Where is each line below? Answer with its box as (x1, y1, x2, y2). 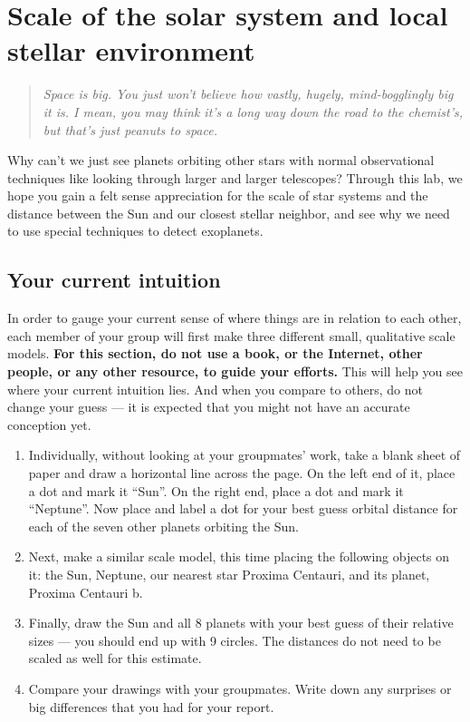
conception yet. (7, 415, 91, 434)
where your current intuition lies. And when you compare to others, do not (7, 379, 423, 398)
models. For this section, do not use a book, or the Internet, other (7, 344, 423, 363)
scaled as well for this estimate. (28, 649, 202, 668)
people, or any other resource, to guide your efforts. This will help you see (7, 362, 463, 381)
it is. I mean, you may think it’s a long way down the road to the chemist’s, (43, 102, 464, 121)
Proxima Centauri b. (28, 582, 143, 601)
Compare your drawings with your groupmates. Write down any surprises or (28, 678, 452, 698)
